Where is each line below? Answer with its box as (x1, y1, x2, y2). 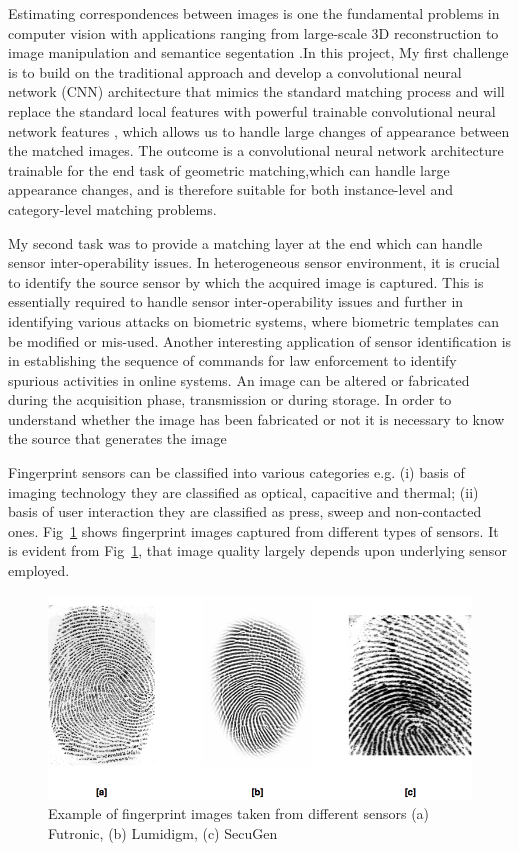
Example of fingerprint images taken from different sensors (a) (48, 803, 430, 824)
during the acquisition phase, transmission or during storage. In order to (8, 389, 452, 410)
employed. (8, 560, 70, 581)
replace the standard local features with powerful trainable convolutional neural (8, 100, 496, 121)
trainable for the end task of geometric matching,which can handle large (8, 159, 450, 180)
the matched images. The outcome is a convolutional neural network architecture (8, 140, 504, 161)
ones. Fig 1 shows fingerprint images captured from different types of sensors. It (8, 520, 499, 541)
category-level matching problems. (8, 198, 217, 219)
